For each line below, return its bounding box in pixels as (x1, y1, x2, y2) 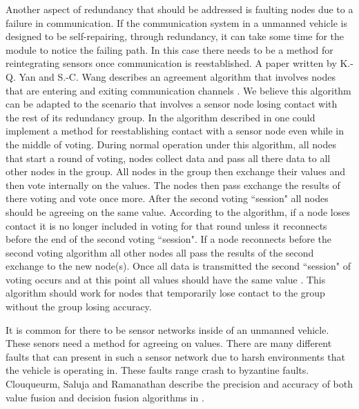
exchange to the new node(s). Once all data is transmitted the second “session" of (6, 259, 351, 273)
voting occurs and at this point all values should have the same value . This (6, 272, 326, 286)
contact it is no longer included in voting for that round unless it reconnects (6, 218, 327, 232)
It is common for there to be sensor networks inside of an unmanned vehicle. (6, 322, 329, 337)
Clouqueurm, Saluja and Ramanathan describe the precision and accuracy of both (6, 377, 353, 391)
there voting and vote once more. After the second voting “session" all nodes (6, 191, 329, 206)
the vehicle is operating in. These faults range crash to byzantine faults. (6, 363, 309, 377)
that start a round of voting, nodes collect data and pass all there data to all (6, 150, 331, 165)
